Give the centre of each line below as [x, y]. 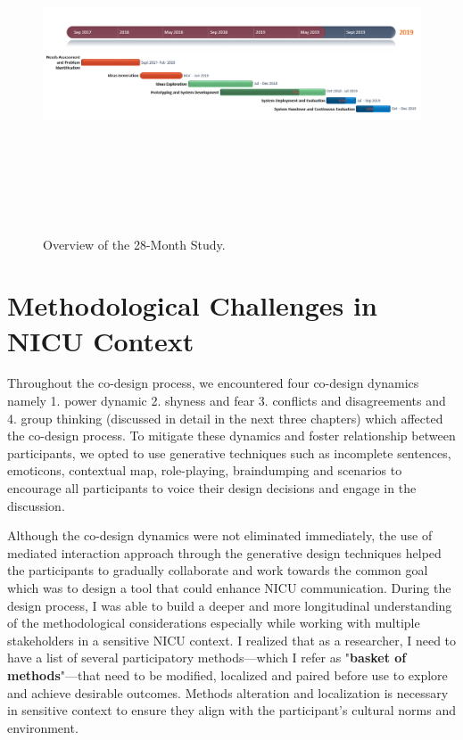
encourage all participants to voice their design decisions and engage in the [212, 488]
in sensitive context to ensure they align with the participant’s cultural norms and [232, 710]
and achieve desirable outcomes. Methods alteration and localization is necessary [228, 692]
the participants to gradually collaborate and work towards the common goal [218, 570]
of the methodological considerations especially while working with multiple [214, 623]
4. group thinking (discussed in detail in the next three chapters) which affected [225, 418]
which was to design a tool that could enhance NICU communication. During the [229, 587]
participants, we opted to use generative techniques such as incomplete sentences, [229, 452]
